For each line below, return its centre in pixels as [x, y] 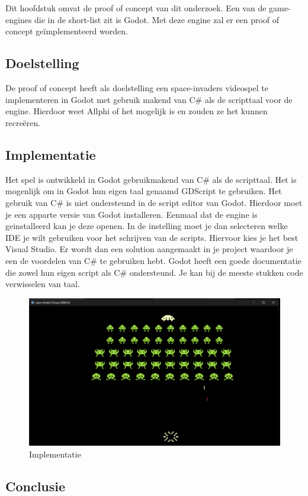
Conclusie [36, 486]
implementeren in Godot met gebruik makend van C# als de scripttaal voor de [149, 99]
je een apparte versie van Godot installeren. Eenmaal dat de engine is [131, 214]
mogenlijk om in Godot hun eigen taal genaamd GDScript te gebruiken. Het [144, 191]
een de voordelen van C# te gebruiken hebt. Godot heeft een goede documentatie [153, 260]
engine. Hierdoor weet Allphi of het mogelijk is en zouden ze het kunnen [137, 111]
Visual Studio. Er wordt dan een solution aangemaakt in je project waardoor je [149, 249]
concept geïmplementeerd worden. [67, 31]
